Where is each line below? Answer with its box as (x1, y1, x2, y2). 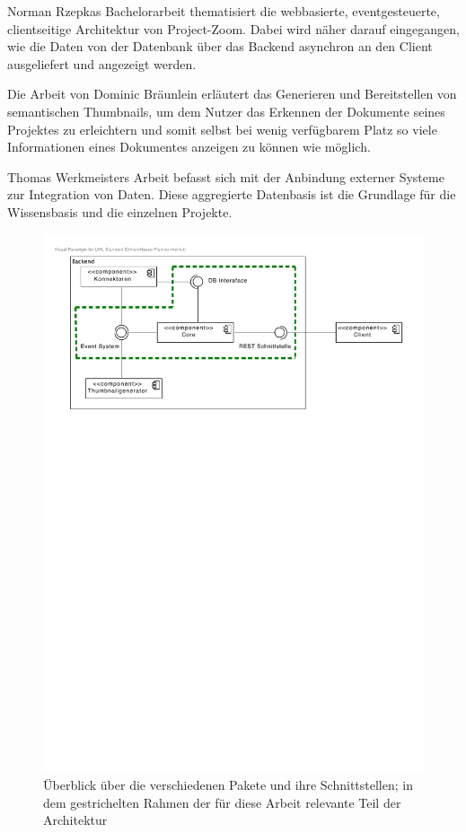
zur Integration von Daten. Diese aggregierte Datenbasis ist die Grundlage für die (7, 185, 456, 204)
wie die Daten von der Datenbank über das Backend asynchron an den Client (7, 37, 433, 56)
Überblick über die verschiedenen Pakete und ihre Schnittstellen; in (43, 775, 413, 794)
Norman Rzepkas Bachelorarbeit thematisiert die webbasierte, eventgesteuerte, (7, 2, 440, 20)
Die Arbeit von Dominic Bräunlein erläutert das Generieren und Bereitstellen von (7, 84, 457, 103)
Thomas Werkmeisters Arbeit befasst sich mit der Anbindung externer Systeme (7, 167, 444, 186)
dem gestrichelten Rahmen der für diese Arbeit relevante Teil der (43, 793, 401, 811)
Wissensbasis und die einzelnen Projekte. (7, 202, 233, 221)
